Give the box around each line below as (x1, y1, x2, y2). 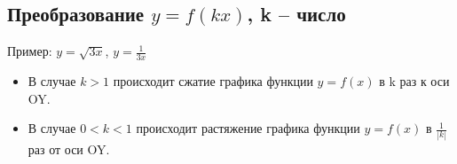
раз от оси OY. (28, 139, 110, 158)
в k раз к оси (379, 72, 450, 90)
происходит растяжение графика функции (136, 119, 360, 137)
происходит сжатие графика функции (113, 72, 313, 90)
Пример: (7, 42, 52, 60)
